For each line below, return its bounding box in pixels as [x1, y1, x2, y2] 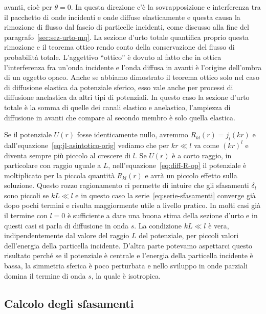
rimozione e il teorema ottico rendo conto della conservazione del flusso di [4, 41, 235, 52]
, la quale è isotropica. [91, 270, 161, 281]
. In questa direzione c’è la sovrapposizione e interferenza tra [71, 2, 261, 12]
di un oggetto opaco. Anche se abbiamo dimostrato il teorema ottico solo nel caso [4, 72, 259, 82]
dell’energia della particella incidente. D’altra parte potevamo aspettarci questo [4, 240, 253, 250]
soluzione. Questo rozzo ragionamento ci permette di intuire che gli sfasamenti [4, 180, 249, 191]
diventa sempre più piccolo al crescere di [4, 150, 131, 160]
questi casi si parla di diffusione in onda [4, 220, 129, 231]
